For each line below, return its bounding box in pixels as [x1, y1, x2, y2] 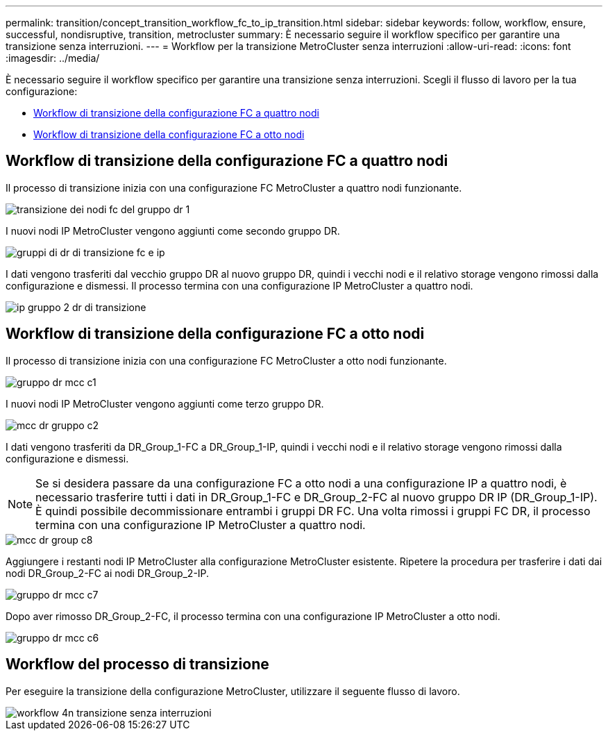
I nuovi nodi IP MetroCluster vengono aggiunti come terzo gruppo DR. [6, 397, 324, 410]
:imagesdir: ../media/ [6, 52, 100, 64]
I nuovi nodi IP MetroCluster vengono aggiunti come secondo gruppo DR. [6, 224, 340, 237]
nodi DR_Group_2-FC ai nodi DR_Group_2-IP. [6, 567, 210, 579]
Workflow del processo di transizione [6, 655, 269, 674]
